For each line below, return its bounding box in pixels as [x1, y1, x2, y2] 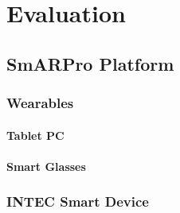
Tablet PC [6, 126, 65, 143]
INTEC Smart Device [6, 192, 149, 211]
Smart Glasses [6, 157, 86, 174]
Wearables [6, 93, 74, 113]
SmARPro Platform [6, 51, 174, 76]
